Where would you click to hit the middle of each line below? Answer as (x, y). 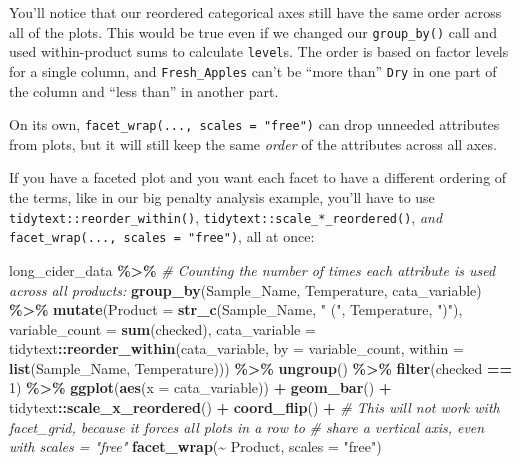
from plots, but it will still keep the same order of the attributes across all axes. (253, 143)
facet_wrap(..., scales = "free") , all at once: (162, 236)
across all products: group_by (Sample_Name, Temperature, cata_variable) (245, 289)
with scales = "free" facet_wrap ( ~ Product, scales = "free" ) (195, 446)
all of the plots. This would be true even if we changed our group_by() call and (253, 31)
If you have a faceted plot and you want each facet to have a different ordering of (258, 177)
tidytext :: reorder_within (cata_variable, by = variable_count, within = (236, 348)
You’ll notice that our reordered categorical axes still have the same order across (255, 12)
